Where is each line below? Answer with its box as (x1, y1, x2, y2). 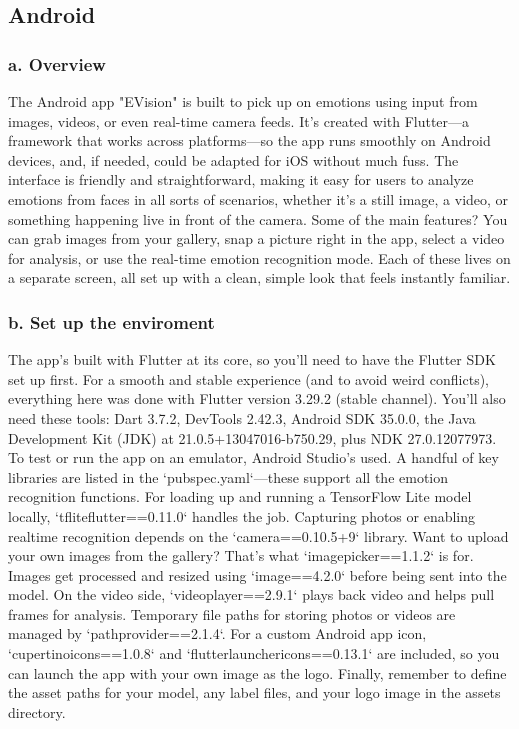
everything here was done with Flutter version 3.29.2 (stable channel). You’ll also (8, 388, 506, 409)
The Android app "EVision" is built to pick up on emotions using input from (8, 91, 478, 111)
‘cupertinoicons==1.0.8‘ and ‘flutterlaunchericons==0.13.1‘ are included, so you (8, 643, 500, 664)
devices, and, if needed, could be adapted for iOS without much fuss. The (8, 149, 459, 170)
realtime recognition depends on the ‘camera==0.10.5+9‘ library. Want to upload (8, 525, 509, 546)
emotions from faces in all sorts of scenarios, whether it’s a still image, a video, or (8, 188, 509, 209)
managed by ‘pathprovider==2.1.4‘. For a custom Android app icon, (8, 623, 427, 644)
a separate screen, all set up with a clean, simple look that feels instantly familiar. (8, 267, 511, 288)
